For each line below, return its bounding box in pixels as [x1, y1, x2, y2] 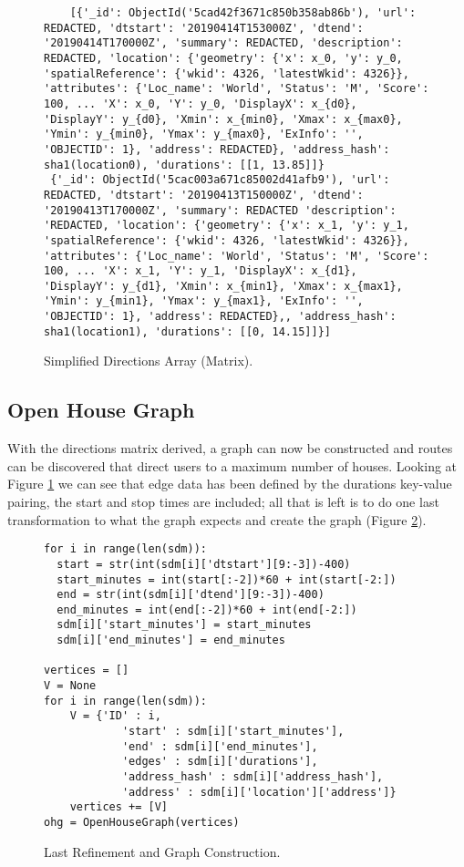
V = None [44, 679, 97, 693]
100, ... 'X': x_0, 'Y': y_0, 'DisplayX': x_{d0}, [44, 97, 357, 110]
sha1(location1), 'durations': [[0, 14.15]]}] [44, 325, 331, 338]
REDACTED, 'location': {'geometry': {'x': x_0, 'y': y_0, [44, 51, 403, 65]
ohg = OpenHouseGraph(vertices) [44, 816, 240, 830]
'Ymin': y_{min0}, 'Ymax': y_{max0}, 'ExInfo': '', [44, 128, 364, 141]
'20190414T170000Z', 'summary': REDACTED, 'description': [44, 36, 403, 50]
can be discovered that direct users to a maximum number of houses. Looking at [7, 456, 458, 475]
